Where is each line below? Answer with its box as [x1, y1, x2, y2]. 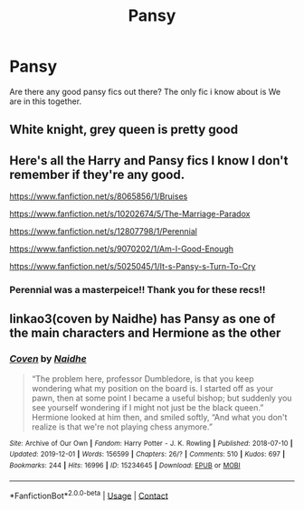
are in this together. [9, 96, 82, 107]
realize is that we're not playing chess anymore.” [31, 421, 213, 432]
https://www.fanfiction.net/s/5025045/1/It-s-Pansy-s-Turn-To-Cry [9, 261, 256, 272]
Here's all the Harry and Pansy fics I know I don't [9, 153, 289, 168]
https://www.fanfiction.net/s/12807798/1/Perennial [9, 226, 197, 237]
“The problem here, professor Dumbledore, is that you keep [31, 373, 254, 384]
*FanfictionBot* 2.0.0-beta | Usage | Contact [9, 488, 169, 501]
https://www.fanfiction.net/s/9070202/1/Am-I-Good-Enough [9, 243, 233, 254]
